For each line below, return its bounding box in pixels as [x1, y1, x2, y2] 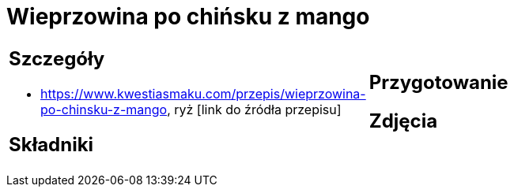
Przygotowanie [368, 70, 508, 94]
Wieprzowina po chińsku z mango [6, 3, 370, 30]
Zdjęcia [368, 109, 438, 132]
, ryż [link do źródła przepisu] [167, 101, 342, 117]
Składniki [9, 132, 94, 156]
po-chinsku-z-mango [40, 101, 168, 117]
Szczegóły [9, 46, 105, 70]
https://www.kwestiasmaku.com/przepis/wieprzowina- [40, 85, 366, 102]
